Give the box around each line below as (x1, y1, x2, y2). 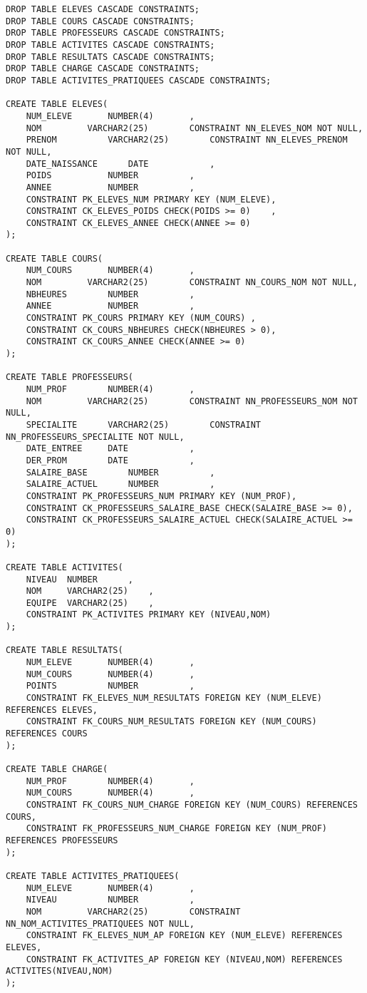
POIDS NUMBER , (26, 170, 195, 181)
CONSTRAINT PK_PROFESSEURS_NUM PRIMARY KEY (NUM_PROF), (26, 490, 297, 501)
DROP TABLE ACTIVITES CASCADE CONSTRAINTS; (6, 39, 215, 50)
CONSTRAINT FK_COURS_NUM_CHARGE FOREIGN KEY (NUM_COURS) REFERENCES (26, 799, 358, 810)
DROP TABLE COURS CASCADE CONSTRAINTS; (6, 16, 195, 26)
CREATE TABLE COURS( (6, 253, 103, 264)
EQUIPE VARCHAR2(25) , (26, 597, 154, 608)
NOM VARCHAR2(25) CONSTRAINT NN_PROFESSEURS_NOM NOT (26, 396, 358, 406)
